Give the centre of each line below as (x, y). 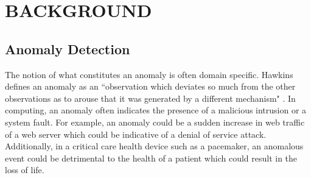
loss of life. (25, 170)
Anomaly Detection (68, 48)
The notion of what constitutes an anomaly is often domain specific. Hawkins (149, 74)
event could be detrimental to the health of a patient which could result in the (151, 158)
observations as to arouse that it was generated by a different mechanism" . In (150, 98)
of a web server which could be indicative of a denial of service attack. (136, 134)
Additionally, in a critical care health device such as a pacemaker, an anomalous (154, 146)
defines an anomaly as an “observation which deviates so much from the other (150, 86)
